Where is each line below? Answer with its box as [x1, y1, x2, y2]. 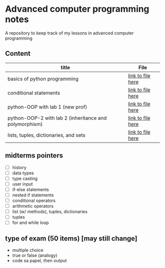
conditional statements [7, 89, 60, 96]
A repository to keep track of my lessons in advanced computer [5, 30, 134, 36]
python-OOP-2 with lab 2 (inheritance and [7, 114, 107, 121]
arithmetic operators [12, 203, 54, 209]
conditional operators [12, 197, 55, 203]
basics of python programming [7, 75, 79, 82]
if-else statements [12, 186, 49, 192]
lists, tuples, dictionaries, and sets [7, 131, 86, 138]
